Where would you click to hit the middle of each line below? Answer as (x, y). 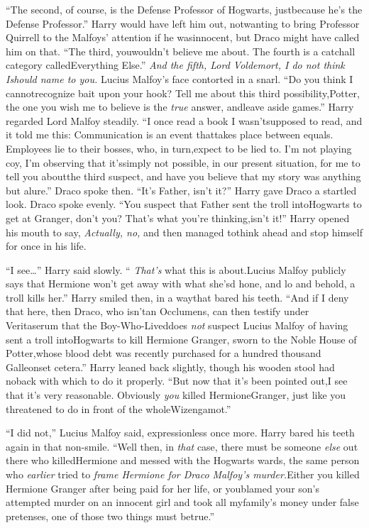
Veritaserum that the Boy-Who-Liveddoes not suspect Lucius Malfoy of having (177, 325)
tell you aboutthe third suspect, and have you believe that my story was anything (183, 176)
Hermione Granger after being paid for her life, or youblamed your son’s (163, 488)
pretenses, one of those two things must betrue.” (110, 516)
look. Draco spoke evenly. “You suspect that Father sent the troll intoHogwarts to (184, 204)
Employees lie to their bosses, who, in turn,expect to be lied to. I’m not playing (179, 148)
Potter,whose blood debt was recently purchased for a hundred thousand (164, 353)
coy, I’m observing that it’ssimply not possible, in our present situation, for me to (183, 162)
